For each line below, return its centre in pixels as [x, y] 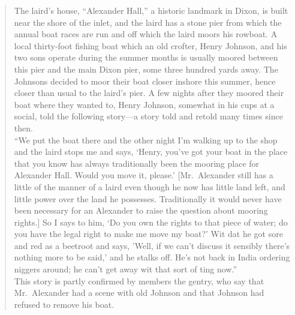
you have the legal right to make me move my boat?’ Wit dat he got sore [148, 234]
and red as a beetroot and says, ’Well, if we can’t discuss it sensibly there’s [152, 245]
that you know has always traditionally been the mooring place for [137, 163]
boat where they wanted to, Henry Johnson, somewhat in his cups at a [144, 104]
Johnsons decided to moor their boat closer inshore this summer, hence [145, 81]
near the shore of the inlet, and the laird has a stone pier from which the [148, 22]
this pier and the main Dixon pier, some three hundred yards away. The [146, 69]
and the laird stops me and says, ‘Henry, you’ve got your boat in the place [151, 151]
